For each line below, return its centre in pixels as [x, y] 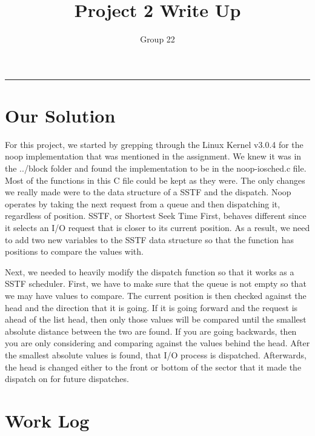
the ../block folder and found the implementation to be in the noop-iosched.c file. [156, 168]
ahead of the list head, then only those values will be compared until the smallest [156, 319]
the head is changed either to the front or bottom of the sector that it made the [153, 367]
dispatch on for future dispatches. [67, 379]
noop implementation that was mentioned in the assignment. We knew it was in [153, 156]
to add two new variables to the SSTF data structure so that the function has [150, 239]
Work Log [47, 420]
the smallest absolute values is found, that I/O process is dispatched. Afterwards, [156, 354]
